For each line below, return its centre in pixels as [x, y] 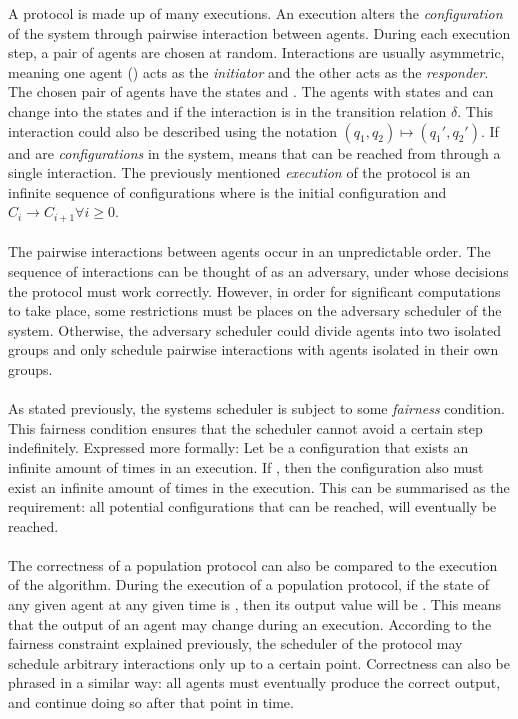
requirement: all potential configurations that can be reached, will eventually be [252, 506]
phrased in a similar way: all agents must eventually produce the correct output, [254, 682]
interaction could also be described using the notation [172, 130]
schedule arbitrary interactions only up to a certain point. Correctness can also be [259, 662]
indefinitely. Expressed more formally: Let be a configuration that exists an [238, 447]
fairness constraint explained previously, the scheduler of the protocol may [235, 643]
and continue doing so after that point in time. [151, 702]
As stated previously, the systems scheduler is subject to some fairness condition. [257, 408]
